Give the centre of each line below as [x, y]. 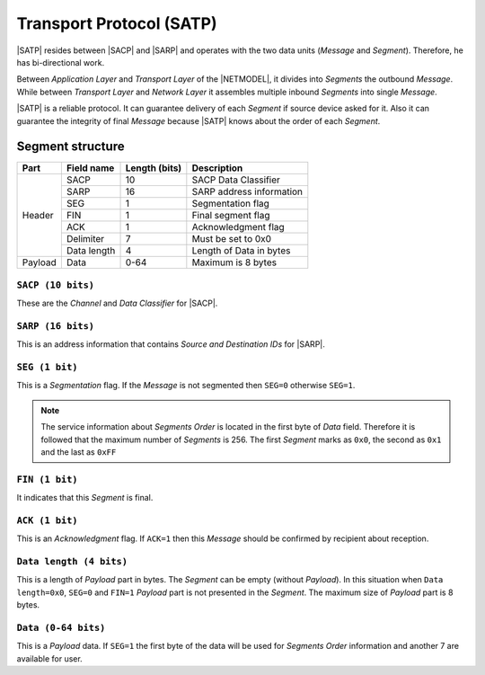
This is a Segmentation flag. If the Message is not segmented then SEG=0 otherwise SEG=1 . [186, 386]
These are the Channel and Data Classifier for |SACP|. [117, 303]
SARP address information [247, 191]
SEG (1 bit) [47, 367]
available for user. [49, 658]
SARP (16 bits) [55, 326]
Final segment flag [231, 216]
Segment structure [71, 147]
